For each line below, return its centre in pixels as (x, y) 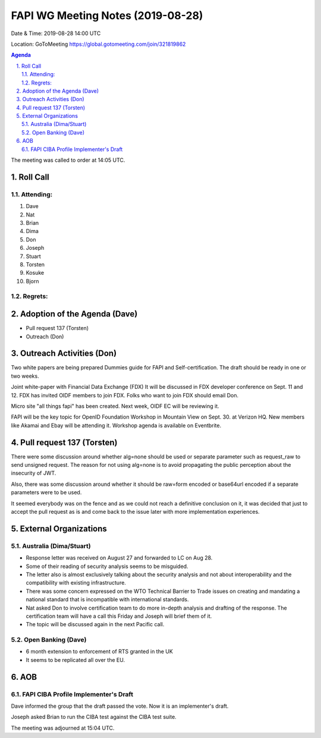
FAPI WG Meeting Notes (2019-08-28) (107, 15)
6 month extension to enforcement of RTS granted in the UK (100, 652)
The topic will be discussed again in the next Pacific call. (95, 624)
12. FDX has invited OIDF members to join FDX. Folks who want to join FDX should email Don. (125, 395)
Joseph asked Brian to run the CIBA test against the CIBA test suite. (94, 717)
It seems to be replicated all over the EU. (75, 660)
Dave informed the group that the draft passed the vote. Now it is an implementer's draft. (120, 706)
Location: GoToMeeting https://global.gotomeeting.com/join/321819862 (98, 44)
